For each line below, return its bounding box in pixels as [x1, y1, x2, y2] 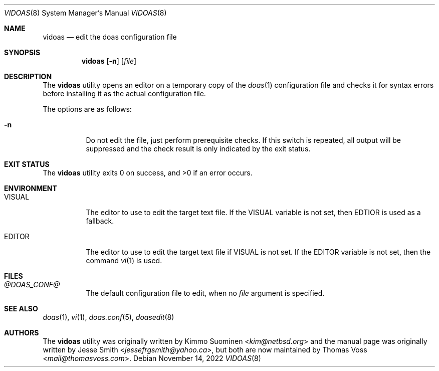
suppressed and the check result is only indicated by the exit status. [86, 144, 311, 153]
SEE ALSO [4, 304, 38, 313]
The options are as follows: [43, 105, 132, 113]
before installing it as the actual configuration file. [43, 89, 206, 98]
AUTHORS [4, 328, 39, 337]
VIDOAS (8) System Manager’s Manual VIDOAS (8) [4, 9, 167, 17]
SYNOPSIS [4, 48, 41, 57]
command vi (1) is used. [86, 256, 162, 265]
